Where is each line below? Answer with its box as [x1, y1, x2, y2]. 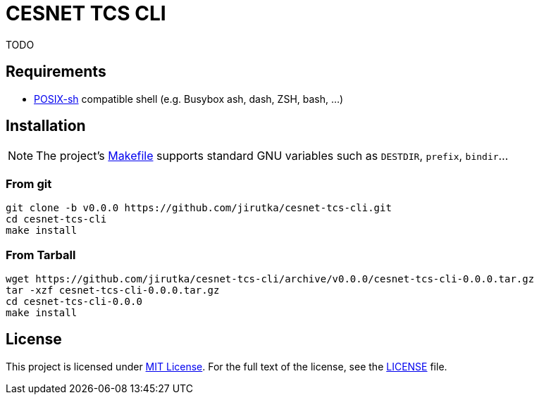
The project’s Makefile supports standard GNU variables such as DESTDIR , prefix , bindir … [36, 149, 509, 163]
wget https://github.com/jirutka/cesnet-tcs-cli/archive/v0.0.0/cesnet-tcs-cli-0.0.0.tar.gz [6, 273, 535, 285]
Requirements [6, 63, 106, 81]
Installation [6, 117, 86, 135]
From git [6, 176, 52, 191]
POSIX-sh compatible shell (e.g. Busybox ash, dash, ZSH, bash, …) [34, 92, 344, 105]
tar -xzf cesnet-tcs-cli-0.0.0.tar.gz [6, 284, 220, 296]
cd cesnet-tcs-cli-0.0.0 [6, 295, 142, 307]
